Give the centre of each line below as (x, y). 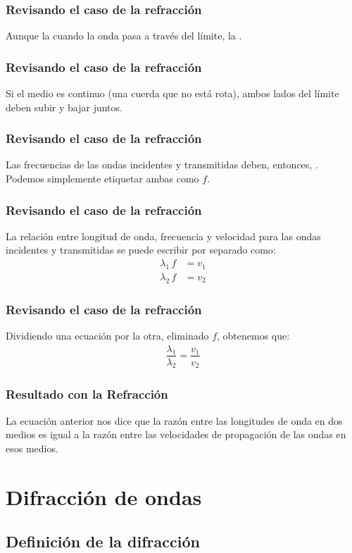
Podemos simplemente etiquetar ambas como (102, 179)
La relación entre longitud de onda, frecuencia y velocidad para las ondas (163, 236)
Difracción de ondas (104, 496)
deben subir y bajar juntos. (64, 107)
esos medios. (32, 448)
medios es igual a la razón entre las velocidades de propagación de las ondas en (176, 434)
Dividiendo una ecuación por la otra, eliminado (107, 335)
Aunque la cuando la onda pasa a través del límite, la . (124, 36)
